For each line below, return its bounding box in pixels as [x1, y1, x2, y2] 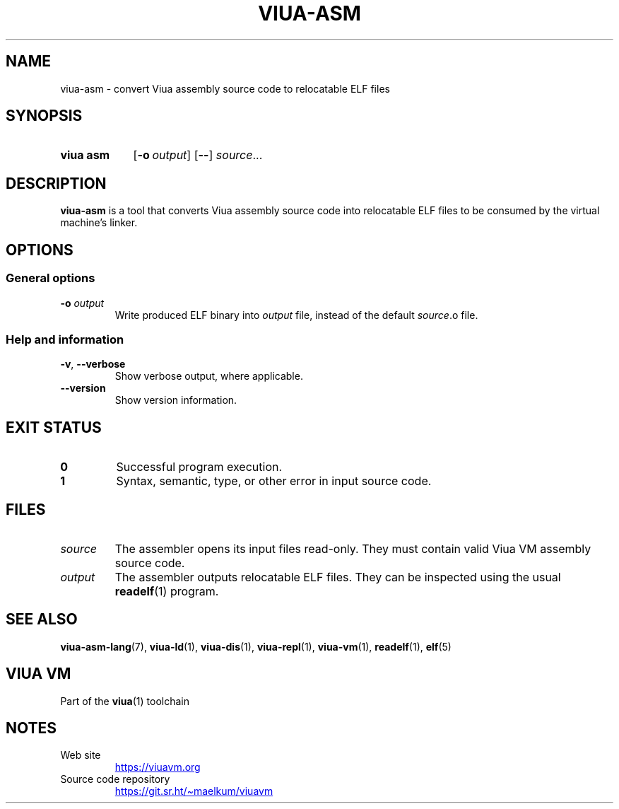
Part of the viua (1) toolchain [60, 694, 189, 707]
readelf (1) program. [114, 583, 219, 598]
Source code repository [60, 773, 170, 786]
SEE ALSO [6, 610, 78, 629]
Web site [60, 749, 101, 762]
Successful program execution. [116, 460, 283, 475]
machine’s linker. [60, 216, 138, 229]
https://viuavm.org [114, 761, 201, 774]
